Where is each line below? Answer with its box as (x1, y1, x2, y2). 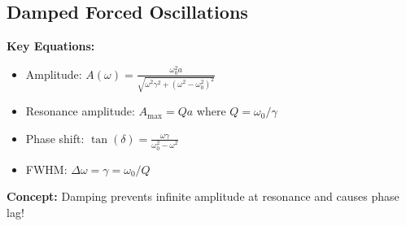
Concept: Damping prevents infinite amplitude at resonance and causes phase (7, 188, 399, 205)
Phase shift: (25, 129, 85, 146)
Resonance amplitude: (25, 102, 135, 120)
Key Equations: (7, 37, 95, 54)
